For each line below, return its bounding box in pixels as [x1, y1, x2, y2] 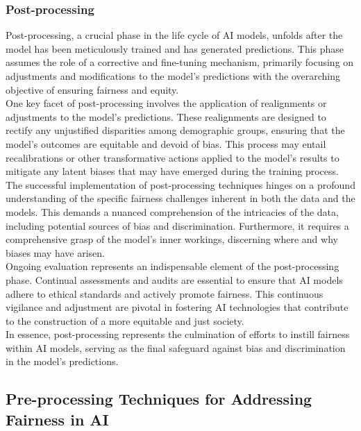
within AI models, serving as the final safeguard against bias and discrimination [6, 340, 346, 355]
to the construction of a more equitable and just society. [6, 313, 244, 328]
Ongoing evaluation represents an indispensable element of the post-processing [6, 259, 339, 273]
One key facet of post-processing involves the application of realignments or [6, 96, 327, 110]
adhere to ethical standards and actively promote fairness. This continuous [6, 286, 324, 301]
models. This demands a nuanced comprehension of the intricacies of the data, [6, 204, 339, 219]
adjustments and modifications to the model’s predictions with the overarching [6, 69, 340, 83]
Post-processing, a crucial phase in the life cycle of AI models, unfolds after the [6, 28, 343, 42]
